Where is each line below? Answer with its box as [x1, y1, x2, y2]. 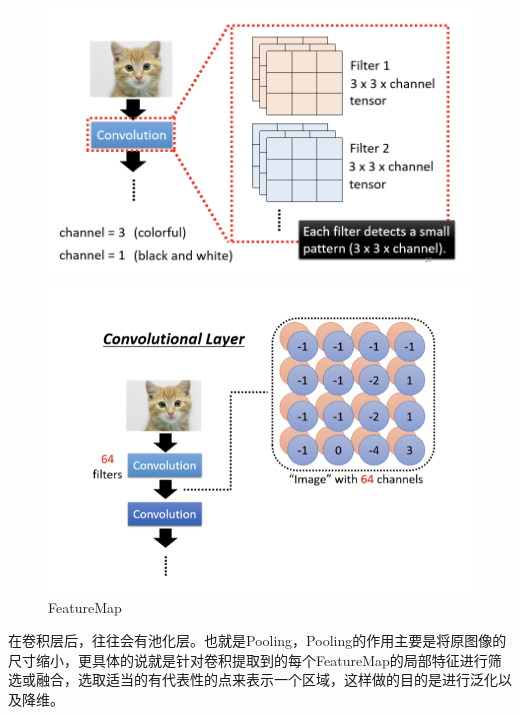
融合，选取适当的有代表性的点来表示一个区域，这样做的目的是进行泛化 [35, 669, 498, 690]
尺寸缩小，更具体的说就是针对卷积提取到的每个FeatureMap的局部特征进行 [8, 649, 488, 670]
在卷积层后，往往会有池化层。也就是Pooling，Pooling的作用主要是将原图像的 [8, 630, 507, 651]
